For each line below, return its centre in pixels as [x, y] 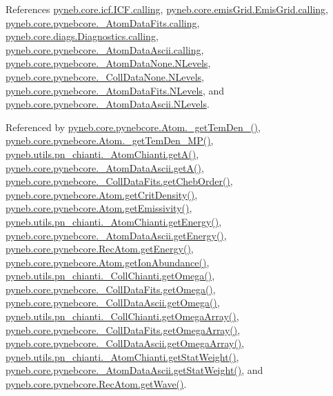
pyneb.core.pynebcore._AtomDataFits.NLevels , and [115, 90]
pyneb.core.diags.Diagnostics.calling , [82, 36]
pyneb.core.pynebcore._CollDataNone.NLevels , [105, 76]
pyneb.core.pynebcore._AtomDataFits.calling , [103, 22]
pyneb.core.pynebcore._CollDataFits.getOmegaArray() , [123, 329]
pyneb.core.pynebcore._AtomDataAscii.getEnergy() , [116, 235]
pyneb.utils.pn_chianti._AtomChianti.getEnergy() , [114, 221]
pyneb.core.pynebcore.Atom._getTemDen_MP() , [110, 140]
